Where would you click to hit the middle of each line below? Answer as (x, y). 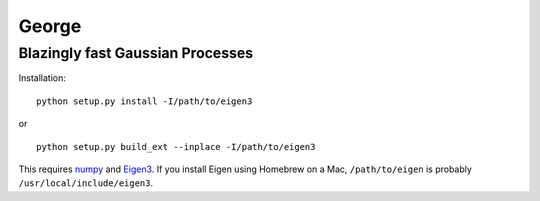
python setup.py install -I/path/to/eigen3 (144, 101)
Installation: (42, 78)
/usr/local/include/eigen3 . (86, 183)
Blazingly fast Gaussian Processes (136, 53)
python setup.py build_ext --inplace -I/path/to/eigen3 (176, 146)
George (50, 26)
